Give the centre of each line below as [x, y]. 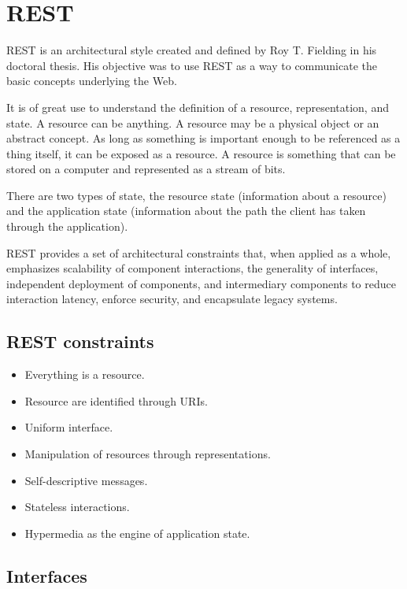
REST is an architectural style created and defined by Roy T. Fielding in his [192, 50]
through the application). [67, 226]
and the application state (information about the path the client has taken [186, 211]
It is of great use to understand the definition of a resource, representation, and [198, 107]
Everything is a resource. [85, 374]
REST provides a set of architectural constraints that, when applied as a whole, [199, 252]
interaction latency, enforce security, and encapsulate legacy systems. [172, 299]
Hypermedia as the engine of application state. [137, 533]
